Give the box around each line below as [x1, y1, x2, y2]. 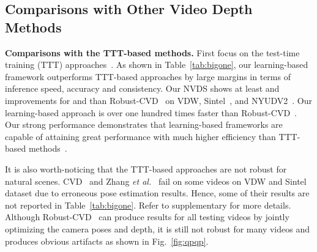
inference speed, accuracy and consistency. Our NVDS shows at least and [5, 82, 280, 95]
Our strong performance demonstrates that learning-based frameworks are [5, 118, 283, 131]
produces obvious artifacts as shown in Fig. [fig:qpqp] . [5, 234, 209, 247]
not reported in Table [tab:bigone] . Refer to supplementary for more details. [5, 198, 291, 211]
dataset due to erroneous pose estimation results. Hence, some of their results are [5, 187, 310, 199]
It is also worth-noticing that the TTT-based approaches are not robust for [5, 162, 287, 175]
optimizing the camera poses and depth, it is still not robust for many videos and [5, 222, 310, 235]
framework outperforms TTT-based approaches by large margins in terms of [5, 70, 291, 83]
